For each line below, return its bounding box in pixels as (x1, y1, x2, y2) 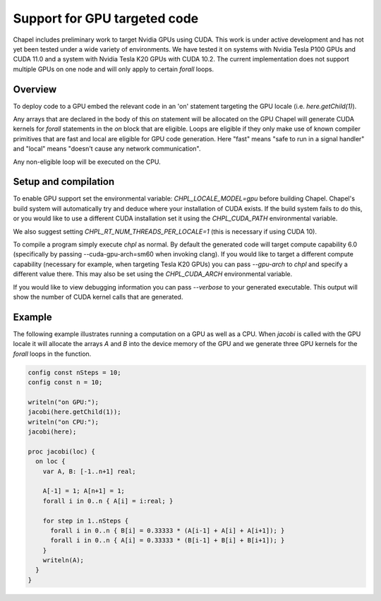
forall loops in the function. (13, 350, 92, 358)
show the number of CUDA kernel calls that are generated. (13, 293, 183, 301)
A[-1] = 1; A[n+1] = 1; (42, 487, 125, 495)
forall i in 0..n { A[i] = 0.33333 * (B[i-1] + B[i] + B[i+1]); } (50, 537, 285, 545)
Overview (13, 83, 57, 95)
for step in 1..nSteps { (42, 516, 129, 525)
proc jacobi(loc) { (28, 447, 95, 456)
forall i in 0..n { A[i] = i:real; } (42, 496, 174, 505)
